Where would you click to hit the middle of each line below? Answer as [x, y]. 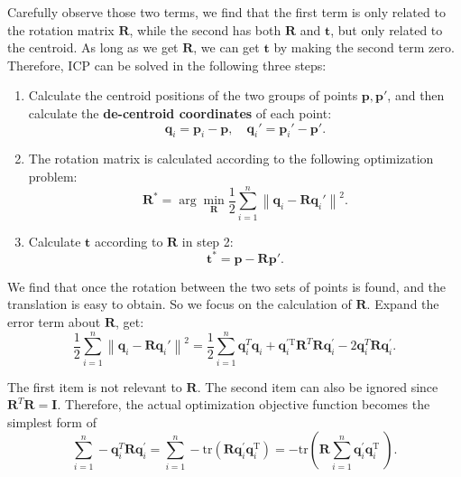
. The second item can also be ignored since [318, 386]
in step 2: [207, 241]
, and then [416, 95]
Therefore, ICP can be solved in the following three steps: [167, 65]
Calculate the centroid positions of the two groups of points [193, 95]
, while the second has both [205, 29]
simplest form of [52, 421]
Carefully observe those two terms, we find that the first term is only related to [226, 12]
